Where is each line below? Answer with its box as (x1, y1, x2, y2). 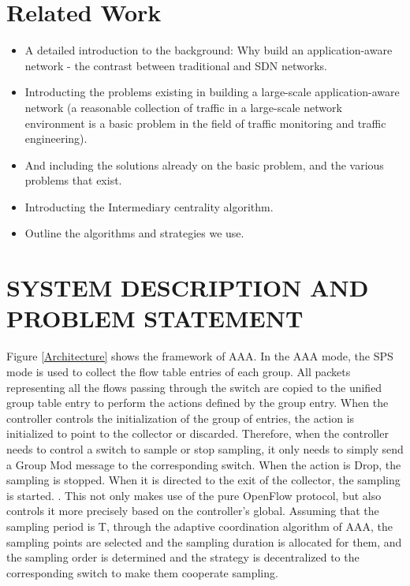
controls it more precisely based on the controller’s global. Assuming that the (6, 502, 379, 519)
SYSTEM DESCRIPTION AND (6, 271, 369, 304)
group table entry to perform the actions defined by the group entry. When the (6, 394, 389, 411)
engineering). (24, 130, 88, 147)
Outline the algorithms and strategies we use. (24, 225, 244, 241)
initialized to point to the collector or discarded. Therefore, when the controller (6, 425, 389, 442)
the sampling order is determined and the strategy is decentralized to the (6, 549, 360, 565)
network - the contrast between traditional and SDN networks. (24, 57, 327, 73)
